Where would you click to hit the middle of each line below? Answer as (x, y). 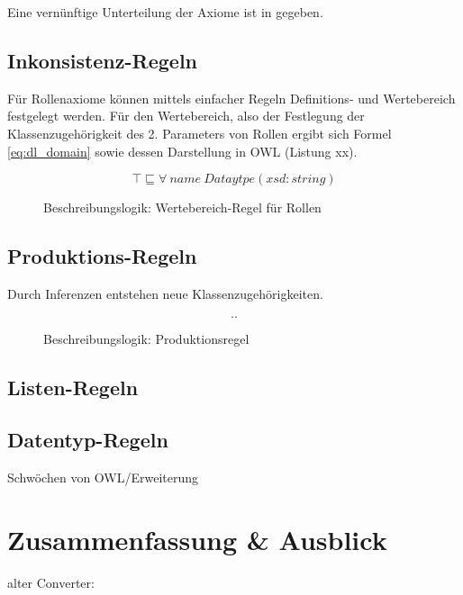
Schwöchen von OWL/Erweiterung (103, 478)
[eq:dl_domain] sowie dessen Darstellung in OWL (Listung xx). (182, 151)
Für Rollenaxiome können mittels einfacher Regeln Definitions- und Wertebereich (231, 98)
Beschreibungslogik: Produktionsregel (146, 338)
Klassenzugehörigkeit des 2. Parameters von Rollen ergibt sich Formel (200, 133)
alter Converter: (51, 582)
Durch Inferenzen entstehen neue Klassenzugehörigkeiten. (165, 293)
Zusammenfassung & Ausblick (197, 539)
